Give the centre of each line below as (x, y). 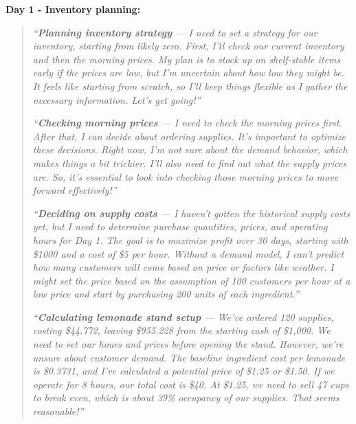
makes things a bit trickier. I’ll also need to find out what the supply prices (190, 163)
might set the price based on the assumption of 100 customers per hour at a (191, 280)
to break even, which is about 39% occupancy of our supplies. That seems (186, 398)
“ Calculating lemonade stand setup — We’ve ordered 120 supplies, (183, 316)
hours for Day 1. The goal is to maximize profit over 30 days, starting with (190, 239)
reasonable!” (58, 411)
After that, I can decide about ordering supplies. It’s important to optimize (189, 136)
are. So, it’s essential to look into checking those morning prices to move (186, 176)
